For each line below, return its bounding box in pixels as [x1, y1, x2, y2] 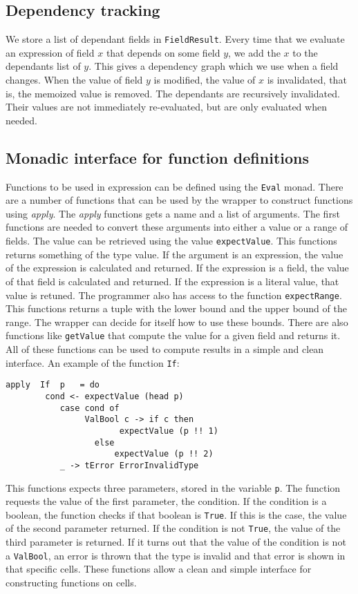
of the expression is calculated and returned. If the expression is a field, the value [6, 260, 349, 275]
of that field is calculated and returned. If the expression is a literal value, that [6, 274, 339, 288]
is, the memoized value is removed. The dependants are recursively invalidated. [6, 86, 340, 100]
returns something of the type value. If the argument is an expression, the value [6, 247, 343, 261]
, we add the [228, 45, 281, 59]
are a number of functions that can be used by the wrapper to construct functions [6, 193, 353, 207]
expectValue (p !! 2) [114, 449, 214, 459]
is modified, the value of [153, 73, 256, 87]
